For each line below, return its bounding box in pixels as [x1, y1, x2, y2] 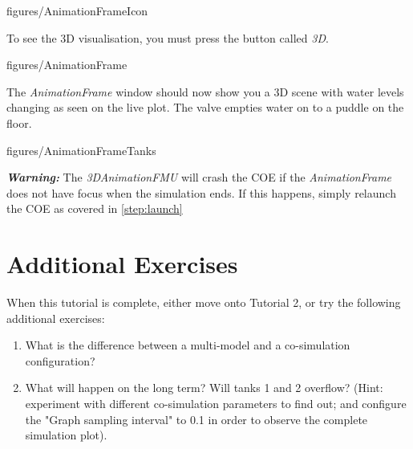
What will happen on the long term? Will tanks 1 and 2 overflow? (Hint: [25, 379, 383, 396]
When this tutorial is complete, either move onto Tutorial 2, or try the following [6, 294, 401, 311]
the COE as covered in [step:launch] [6, 200, 183, 217]
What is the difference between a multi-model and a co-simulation [25, 337, 350, 353]
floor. [6, 114, 32, 131]
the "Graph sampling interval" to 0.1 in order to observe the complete [25, 410, 368, 427]
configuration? [25, 352, 95, 369]
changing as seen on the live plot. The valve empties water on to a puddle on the [6, 99, 404, 116]
